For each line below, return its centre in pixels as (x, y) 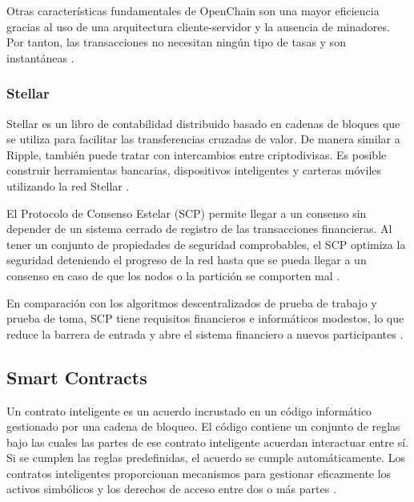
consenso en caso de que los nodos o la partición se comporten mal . (173, 275)
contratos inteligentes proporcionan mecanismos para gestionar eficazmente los (199, 473)
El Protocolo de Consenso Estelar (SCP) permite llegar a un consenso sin (187, 213)
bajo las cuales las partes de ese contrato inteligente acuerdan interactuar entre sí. (207, 442)
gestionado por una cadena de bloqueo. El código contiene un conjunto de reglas (203, 426)
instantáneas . (40, 57)
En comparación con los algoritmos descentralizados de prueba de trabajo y (192, 302)
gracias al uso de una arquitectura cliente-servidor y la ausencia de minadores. (198, 26)
